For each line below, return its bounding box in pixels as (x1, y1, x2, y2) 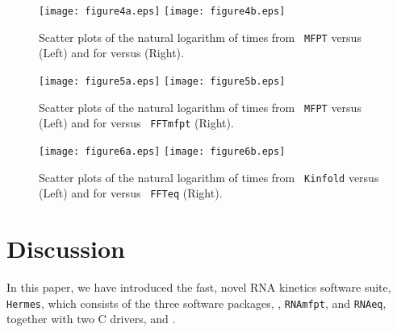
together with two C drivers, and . (6, 310, 176, 327)
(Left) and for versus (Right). (39, 44, 184, 61)
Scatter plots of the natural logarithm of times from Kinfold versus (39, 168, 379, 185)
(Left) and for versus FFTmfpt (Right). (39, 114, 234, 131)
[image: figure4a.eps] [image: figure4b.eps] (39, 6, 286, 17)
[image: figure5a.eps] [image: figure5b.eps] (39, 75, 286, 87)
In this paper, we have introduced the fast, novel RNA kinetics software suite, (6, 278, 391, 295)
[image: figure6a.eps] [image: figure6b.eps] (39, 145, 286, 157)
